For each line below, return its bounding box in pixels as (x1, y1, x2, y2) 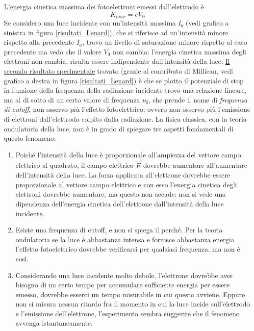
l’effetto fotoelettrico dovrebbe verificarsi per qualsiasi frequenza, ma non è (15, 244, 240, 254)
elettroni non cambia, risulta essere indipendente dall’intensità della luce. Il (4, 56, 230, 66)
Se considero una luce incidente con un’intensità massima (4, 18, 176, 28)
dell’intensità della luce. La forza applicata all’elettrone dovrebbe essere (15, 170, 230, 180)
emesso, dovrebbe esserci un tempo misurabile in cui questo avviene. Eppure (15, 289, 245, 299)
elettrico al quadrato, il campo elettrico (15, 160, 134, 170)
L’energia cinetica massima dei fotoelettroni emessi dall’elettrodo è (4, 1, 204, 11)
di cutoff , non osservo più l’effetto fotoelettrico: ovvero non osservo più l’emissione (4, 104, 251, 114)
